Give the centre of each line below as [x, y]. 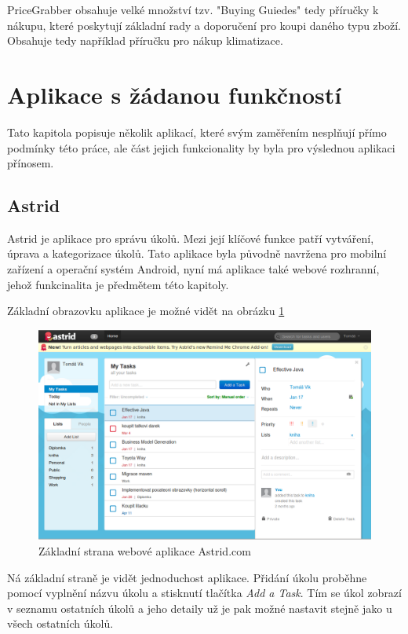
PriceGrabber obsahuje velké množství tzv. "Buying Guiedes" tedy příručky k [193, 9]
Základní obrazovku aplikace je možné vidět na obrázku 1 [146, 311]
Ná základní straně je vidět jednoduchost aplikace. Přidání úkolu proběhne [187, 577]
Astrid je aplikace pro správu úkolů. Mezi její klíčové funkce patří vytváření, [191, 238]
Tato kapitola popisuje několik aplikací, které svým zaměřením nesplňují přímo [197, 132]
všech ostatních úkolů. [60, 623]
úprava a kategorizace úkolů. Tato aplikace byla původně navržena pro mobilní [197, 253]
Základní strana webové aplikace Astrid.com [145, 550]
